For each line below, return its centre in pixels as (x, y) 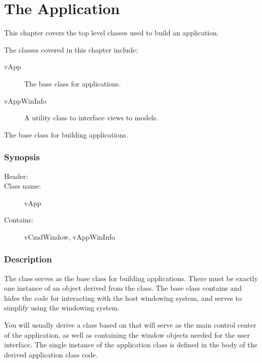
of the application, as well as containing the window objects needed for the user (127, 334)
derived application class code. (51, 354)
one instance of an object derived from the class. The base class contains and (123, 288)
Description (28, 259)
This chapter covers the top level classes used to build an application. (112, 33)
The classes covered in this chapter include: (71, 49)
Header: (16, 176)
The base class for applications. (73, 83)
